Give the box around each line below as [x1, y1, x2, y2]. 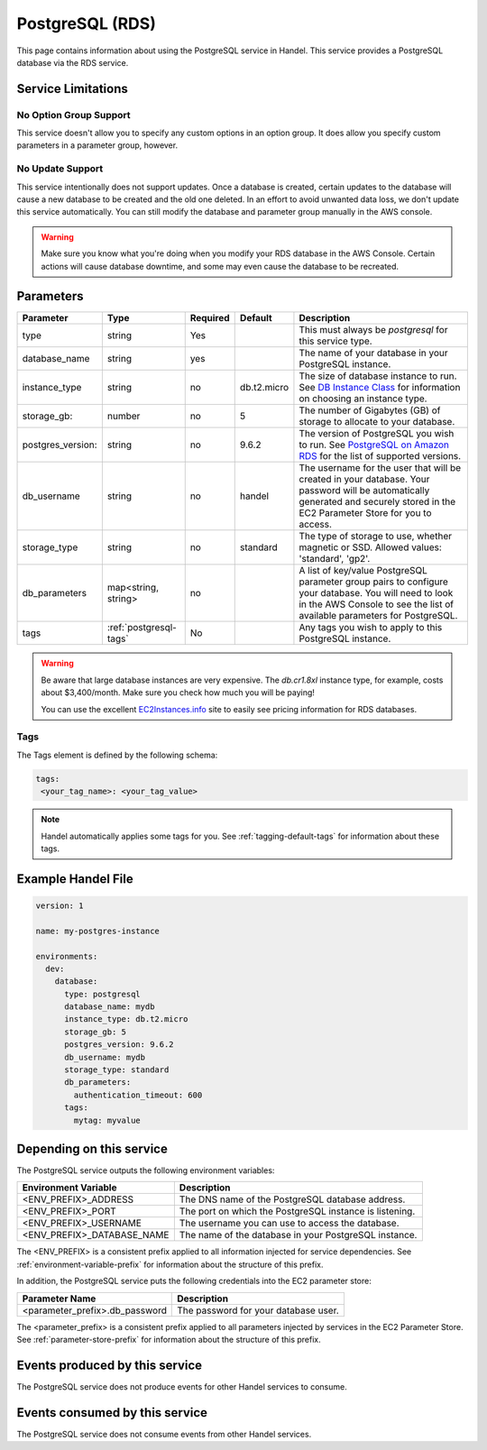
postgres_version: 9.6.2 [64, 1040, 175, 1050]
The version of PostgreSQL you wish [299, 427, 455, 440]
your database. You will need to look [299, 587, 454, 600]
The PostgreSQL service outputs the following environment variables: [16, 1165, 275, 1176]
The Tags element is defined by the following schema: [16, 749, 218, 760]
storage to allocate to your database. [299, 416, 455, 428]
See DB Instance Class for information [299, 381, 461, 394]
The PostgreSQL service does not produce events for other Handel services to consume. [16, 1381, 347, 1392]
